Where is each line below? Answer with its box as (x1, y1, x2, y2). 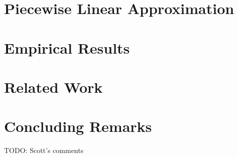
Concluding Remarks (4, 116, 152, 136)
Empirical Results (4, 37, 130, 58)
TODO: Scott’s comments (4, 145, 84, 155)
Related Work (4, 76, 103, 97)
